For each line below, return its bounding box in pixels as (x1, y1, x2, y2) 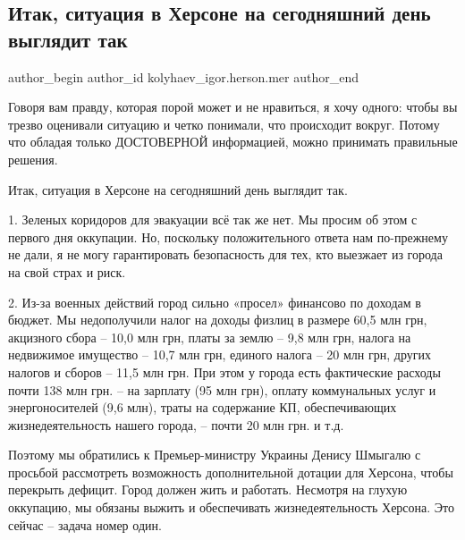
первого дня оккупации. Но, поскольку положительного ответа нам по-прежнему (8, 227, 448, 246)
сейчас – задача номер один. (8, 515, 162, 534)
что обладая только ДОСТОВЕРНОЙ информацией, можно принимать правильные (8, 132, 458, 151)
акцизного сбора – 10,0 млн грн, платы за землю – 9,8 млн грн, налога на (8, 327, 411, 346)
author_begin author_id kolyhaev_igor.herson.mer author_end (8, 67, 359, 86)
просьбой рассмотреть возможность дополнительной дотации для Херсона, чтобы (8, 462, 453, 481)
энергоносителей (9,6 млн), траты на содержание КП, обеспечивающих (8, 398, 397, 417)
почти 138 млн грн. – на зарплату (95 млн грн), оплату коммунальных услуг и (8, 380, 436, 399)
